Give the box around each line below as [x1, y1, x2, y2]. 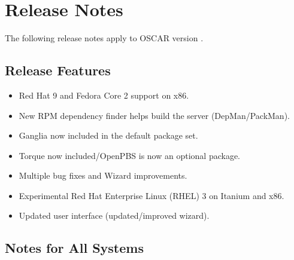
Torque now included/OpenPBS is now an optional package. [19, 149, 241, 161]
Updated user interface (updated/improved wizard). [19, 209, 210, 222]
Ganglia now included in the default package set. [19, 129, 198, 142]
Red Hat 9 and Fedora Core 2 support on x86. [19, 88, 189, 101]
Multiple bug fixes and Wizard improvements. [19, 169, 187, 182]
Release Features [5, 61, 111, 79]
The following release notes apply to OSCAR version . [5, 32, 204, 44]
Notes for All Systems [5, 238, 144, 257]
